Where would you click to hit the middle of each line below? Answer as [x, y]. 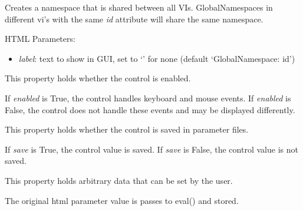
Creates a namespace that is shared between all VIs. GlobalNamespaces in [139, 7]
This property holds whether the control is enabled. [98, 78]
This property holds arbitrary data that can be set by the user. [119, 180]
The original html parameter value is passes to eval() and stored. [122, 200]
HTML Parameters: [40, 39]
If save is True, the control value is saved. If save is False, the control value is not [151, 149]
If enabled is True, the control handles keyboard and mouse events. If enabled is [148, 98]
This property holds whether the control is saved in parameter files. [127, 129]
